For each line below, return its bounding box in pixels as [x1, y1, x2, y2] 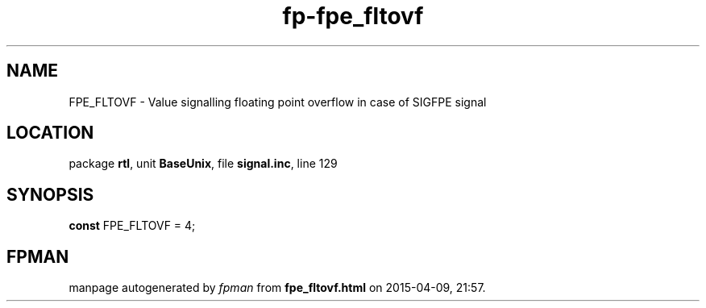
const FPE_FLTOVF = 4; [69, 219, 196, 233]
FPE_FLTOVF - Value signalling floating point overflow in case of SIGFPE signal [69, 94, 487, 109]
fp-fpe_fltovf [282, 2, 424, 30]
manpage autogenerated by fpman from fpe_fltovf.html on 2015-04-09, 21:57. [69, 281, 486, 295]
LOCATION [6, 123, 94, 144]
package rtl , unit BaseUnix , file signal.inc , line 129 [69, 156, 338, 171]
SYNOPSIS [6, 184, 94, 205]
